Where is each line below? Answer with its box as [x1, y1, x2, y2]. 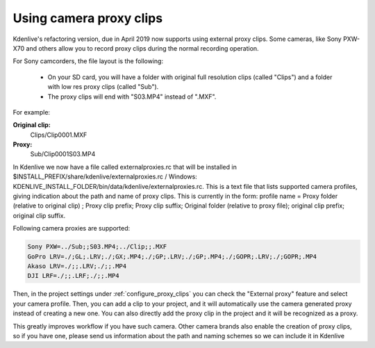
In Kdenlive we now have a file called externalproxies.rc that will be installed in [12, 163, 237, 171]
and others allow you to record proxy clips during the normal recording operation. [26, 44, 260, 52]
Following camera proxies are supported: [12, 224, 131, 233]
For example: [12, 108, 51, 116]
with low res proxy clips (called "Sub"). [47, 83, 159, 91]
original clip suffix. [12, 211, 66, 219]
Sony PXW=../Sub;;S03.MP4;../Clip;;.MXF [27, 243, 167, 251]
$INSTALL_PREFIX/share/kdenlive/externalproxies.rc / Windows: [12, 172, 197, 181]
